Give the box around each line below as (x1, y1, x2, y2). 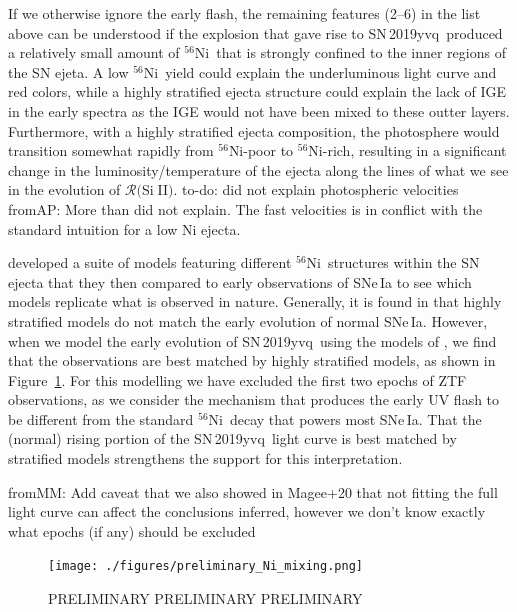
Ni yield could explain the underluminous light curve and (143, 61, 497, 82)
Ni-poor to (228, 140, 294, 161)
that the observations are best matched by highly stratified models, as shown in (8, 350, 496, 371)
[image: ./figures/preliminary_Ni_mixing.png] (48, 559, 363, 574)
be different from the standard (8, 408, 194, 429)
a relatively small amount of (8, 42, 180, 63)
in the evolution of (8, 179, 121, 200)
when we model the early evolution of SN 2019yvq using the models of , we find (8, 330, 497, 351)
